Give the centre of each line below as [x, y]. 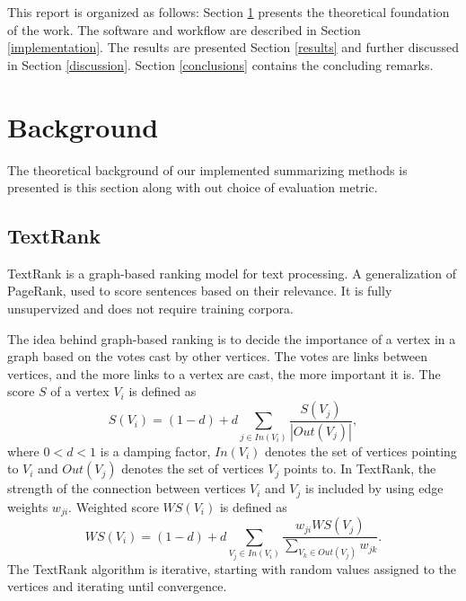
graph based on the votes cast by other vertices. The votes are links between [217, 356]
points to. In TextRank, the [360, 468]
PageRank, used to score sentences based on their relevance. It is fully [200, 291]
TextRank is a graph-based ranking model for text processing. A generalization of [232, 273]
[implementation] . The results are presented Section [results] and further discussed [233, 47]
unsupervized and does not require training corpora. [150, 309]
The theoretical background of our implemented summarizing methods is [207, 169]
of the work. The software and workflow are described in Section [184, 29]
